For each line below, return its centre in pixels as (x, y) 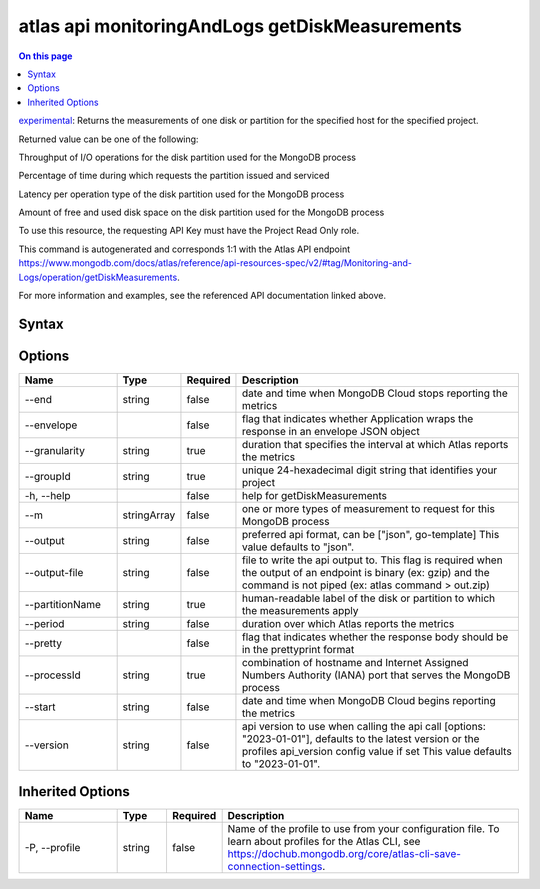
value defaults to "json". (298, 547)
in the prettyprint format (298, 649)
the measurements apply (300, 610)
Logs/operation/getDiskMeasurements (98, 277)
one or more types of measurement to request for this (368, 508)
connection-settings (275, 867)
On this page (45, 56)
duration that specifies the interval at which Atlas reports (375, 444)
